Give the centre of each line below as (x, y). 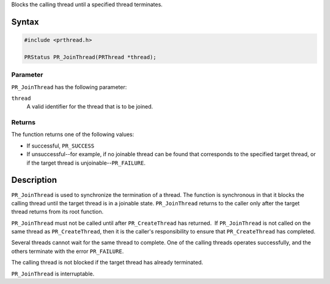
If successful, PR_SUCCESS (61, 146)
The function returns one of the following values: (73, 135)
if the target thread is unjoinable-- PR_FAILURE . (86, 163)
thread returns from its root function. (57, 212)
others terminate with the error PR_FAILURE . (68, 251)
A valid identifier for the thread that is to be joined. (90, 107)
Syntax (25, 22)
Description (34, 180)
